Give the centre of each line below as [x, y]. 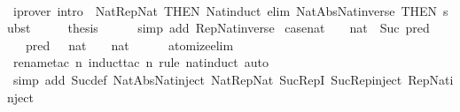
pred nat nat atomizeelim [129, 45]
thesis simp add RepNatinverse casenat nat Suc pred [249, 28]
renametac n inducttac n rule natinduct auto [140, 62]
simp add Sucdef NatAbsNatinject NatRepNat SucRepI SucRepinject [207, 79]
